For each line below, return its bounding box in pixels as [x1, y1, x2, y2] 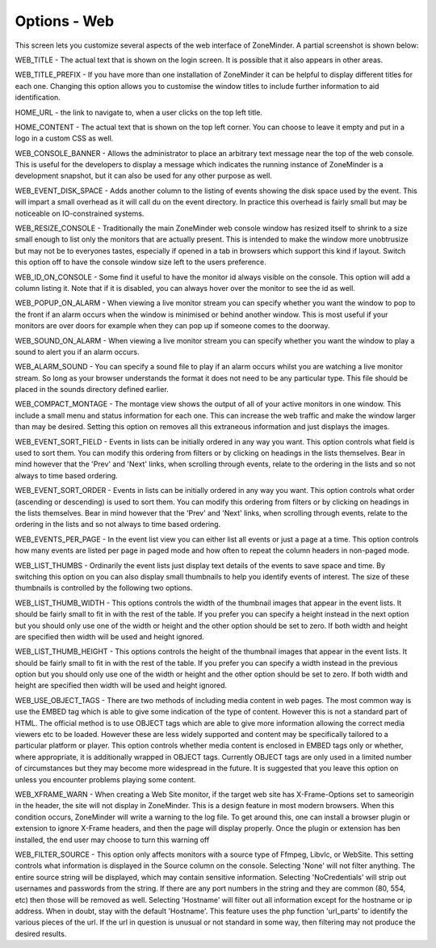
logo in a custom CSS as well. [15, 133, 114, 143]
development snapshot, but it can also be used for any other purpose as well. [15, 171, 272, 181]
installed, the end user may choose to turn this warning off [15, 835, 210, 845]
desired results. [15, 929, 67, 938]
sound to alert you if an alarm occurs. [15, 347, 140, 356]
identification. [15, 93, 61, 103]
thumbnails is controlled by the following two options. [15, 583, 193, 593]
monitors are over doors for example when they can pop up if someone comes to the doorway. [15, 321, 330, 331]
